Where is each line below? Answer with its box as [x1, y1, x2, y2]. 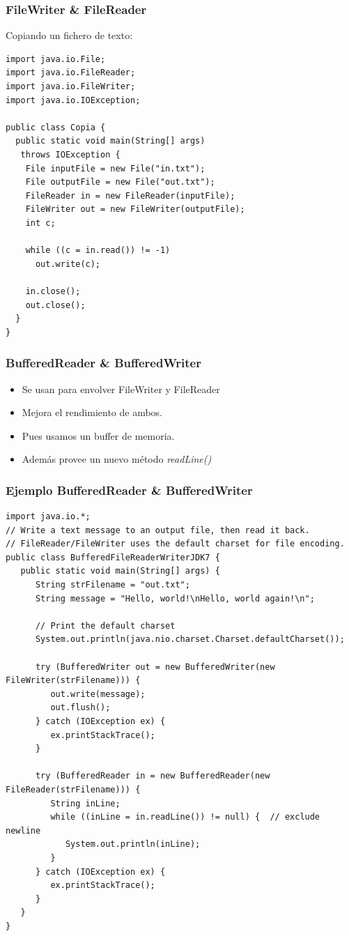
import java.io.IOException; [6, 95, 141, 105]
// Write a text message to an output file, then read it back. [6, 525, 310, 535]
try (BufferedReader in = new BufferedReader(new [35, 771, 270, 781]
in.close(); [25, 286, 81, 296]
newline [6, 825, 41, 836]
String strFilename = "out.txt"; [35, 580, 190, 590]
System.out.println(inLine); [65, 839, 201, 850]
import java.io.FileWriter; [6, 82, 136, 91]
